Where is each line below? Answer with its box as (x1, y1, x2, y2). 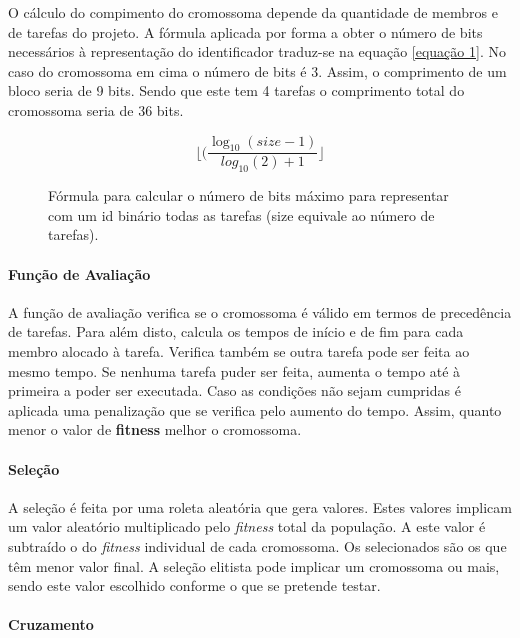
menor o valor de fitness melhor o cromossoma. (8, 419, 302, 440)
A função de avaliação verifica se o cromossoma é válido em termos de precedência (8, 301, 512, 322)
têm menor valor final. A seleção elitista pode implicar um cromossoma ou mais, (8, 555, 500, 576)
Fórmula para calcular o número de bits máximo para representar (48, 185, 449, 206)
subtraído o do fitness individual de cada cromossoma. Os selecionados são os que (8, 535, 507, 556)
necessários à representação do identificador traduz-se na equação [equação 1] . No (8, 41, 506, 62)
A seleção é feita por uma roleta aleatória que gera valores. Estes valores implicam (8, 496, 512, 517)
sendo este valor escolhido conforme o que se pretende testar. (8, 575, 381, 596)
